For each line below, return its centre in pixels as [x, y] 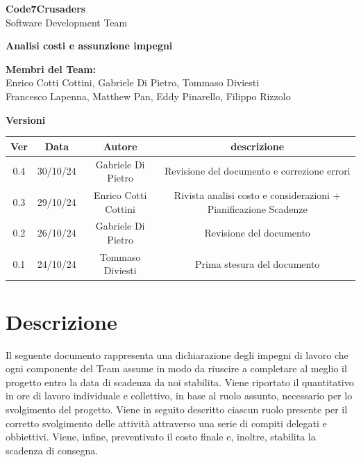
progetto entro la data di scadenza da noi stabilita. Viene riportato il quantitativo [180, 382]
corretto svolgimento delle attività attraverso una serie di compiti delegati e [166, 423]
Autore [120, 146]
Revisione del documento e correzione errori [257, 171]
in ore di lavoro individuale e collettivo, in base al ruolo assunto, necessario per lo [179, 396]
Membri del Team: [51, 69]
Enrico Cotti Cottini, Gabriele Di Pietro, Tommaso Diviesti [133, 82]
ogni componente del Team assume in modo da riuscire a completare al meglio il [176, 368]
